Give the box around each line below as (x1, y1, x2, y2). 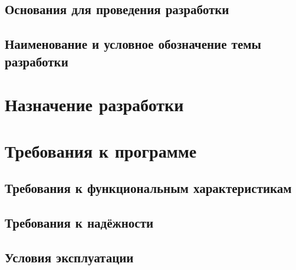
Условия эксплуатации (5, 248, 134, 266)
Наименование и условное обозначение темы (5, 35, 261, 53)
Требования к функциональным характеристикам (5, 179, 292, 197)
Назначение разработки (5, 92, 184, 116)
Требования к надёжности (5, 213, 154, 231)
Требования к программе (5, 138, 197, 162)
